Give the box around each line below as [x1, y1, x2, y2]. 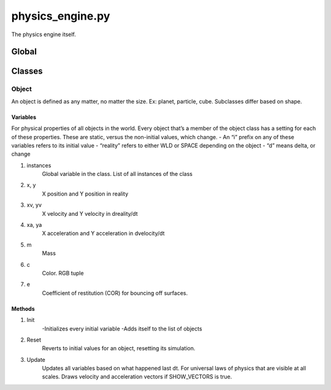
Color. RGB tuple [42, 269, 84, 277]
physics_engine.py [11, 9, 110, 23]
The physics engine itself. [11, 31, 77, 38]
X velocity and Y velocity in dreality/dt [42, 210, 138, 217]
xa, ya [26, 221, 42, 229]
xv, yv [26, 201, 42, 208]
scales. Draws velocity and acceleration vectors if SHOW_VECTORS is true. [42, 373, 232, 380]
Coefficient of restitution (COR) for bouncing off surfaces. [42, 289, 188, 297]
